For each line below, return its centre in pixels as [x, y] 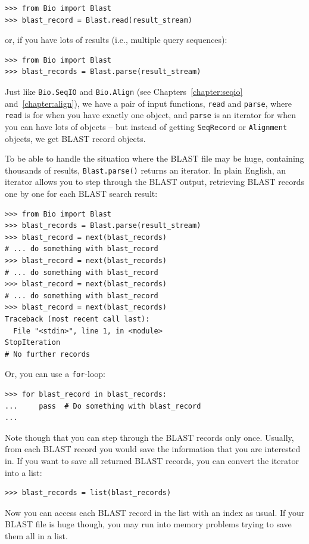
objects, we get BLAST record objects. [75, 138]
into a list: [24, 472]
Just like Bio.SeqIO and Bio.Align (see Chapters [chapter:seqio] [124, 91]
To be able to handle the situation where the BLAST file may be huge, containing [154, 158]
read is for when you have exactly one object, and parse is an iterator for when [151, 115]
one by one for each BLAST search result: [81, 194]
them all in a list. [36, 535]
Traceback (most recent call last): [77, 319]
